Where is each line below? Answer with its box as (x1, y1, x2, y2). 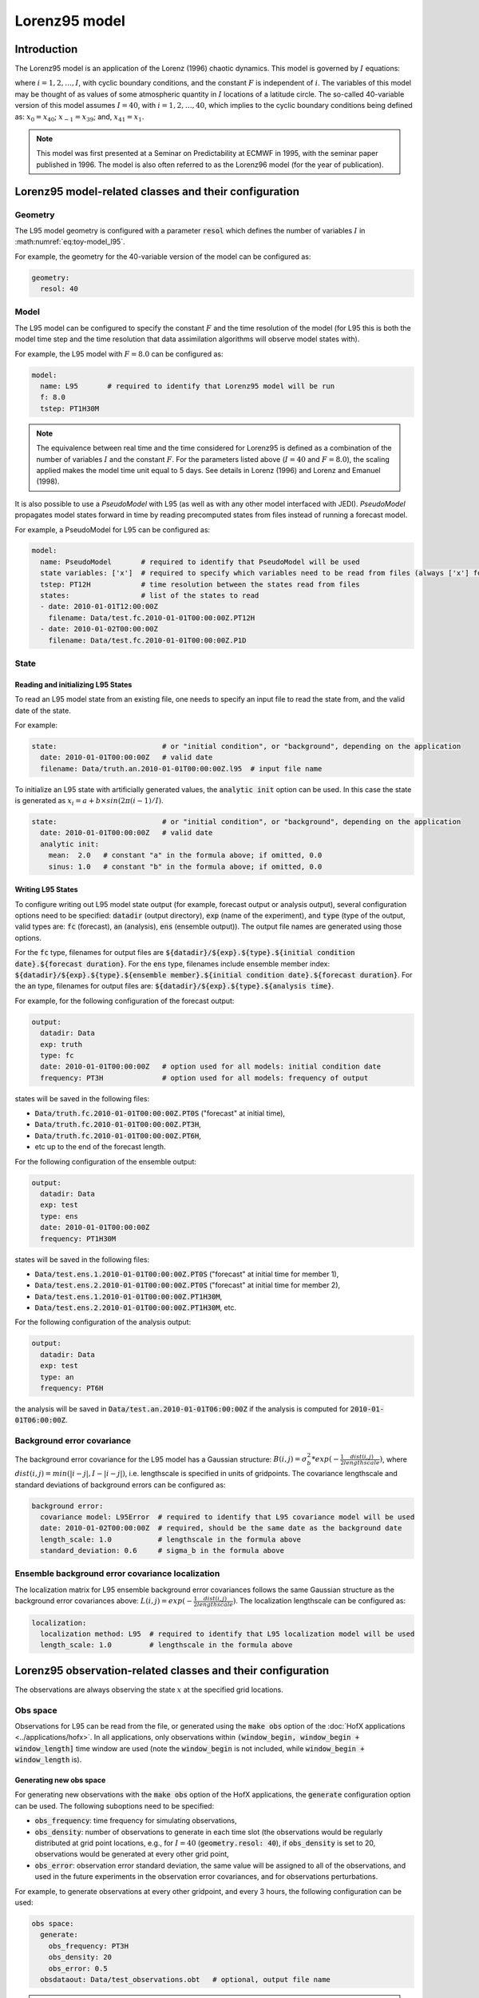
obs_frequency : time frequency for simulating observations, (34, 1816, 237, 1825)
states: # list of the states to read (40, 591, 259, 600)
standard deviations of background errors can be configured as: (14, 1479, 226, 1490)
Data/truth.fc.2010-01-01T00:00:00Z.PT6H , (34, 1131, 201, 1140)
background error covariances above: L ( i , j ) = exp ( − (14, 1596, 193, 1606)
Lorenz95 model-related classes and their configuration (14, 185, 299, 198)
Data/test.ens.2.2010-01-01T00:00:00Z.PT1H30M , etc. (34, 1303, 237, 1312)
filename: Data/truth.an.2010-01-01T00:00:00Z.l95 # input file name (40, 764, 323, 773)
